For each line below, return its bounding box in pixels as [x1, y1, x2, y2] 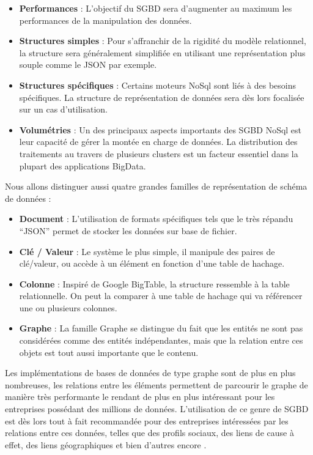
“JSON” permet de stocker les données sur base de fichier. [19, 224, 237, 237]
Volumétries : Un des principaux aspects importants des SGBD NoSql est [19, 123, 302, 136]
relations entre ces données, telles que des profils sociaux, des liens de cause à [5, 426, 294, 439]
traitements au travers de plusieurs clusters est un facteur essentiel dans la [19, 147, 298, 160]
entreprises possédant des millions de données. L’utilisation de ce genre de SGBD [5, 402, 309, 415]
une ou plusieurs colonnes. [19, 301, 117, 314]
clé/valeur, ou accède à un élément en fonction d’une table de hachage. [19, 257, 285, 270]
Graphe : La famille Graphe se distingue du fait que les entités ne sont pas [19, 322, 303, 335]
